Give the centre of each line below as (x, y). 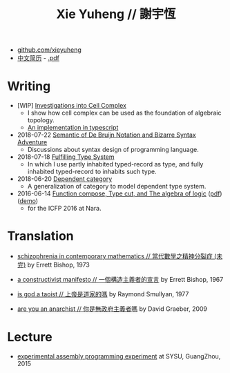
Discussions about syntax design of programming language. (113, 150)
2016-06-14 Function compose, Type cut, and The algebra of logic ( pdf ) (119, 193)
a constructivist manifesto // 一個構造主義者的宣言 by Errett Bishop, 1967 (120, 280)
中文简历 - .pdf (38, 58)
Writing (29, 86)
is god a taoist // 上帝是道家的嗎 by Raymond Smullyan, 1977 (103, 294)
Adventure (32, 142)
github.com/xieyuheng (49, 50)
